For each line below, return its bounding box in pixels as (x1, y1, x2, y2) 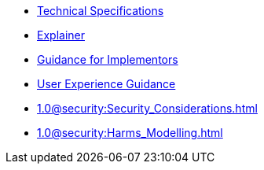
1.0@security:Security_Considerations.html (37, 102, 258, 115)
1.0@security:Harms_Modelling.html (37, 126, 223, 139)
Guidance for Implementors (37, 53, 178, 66)
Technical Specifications (37, 4, 164, 17)
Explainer (37, 28, 85, 42)
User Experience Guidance (37, 77, 176, 91)
